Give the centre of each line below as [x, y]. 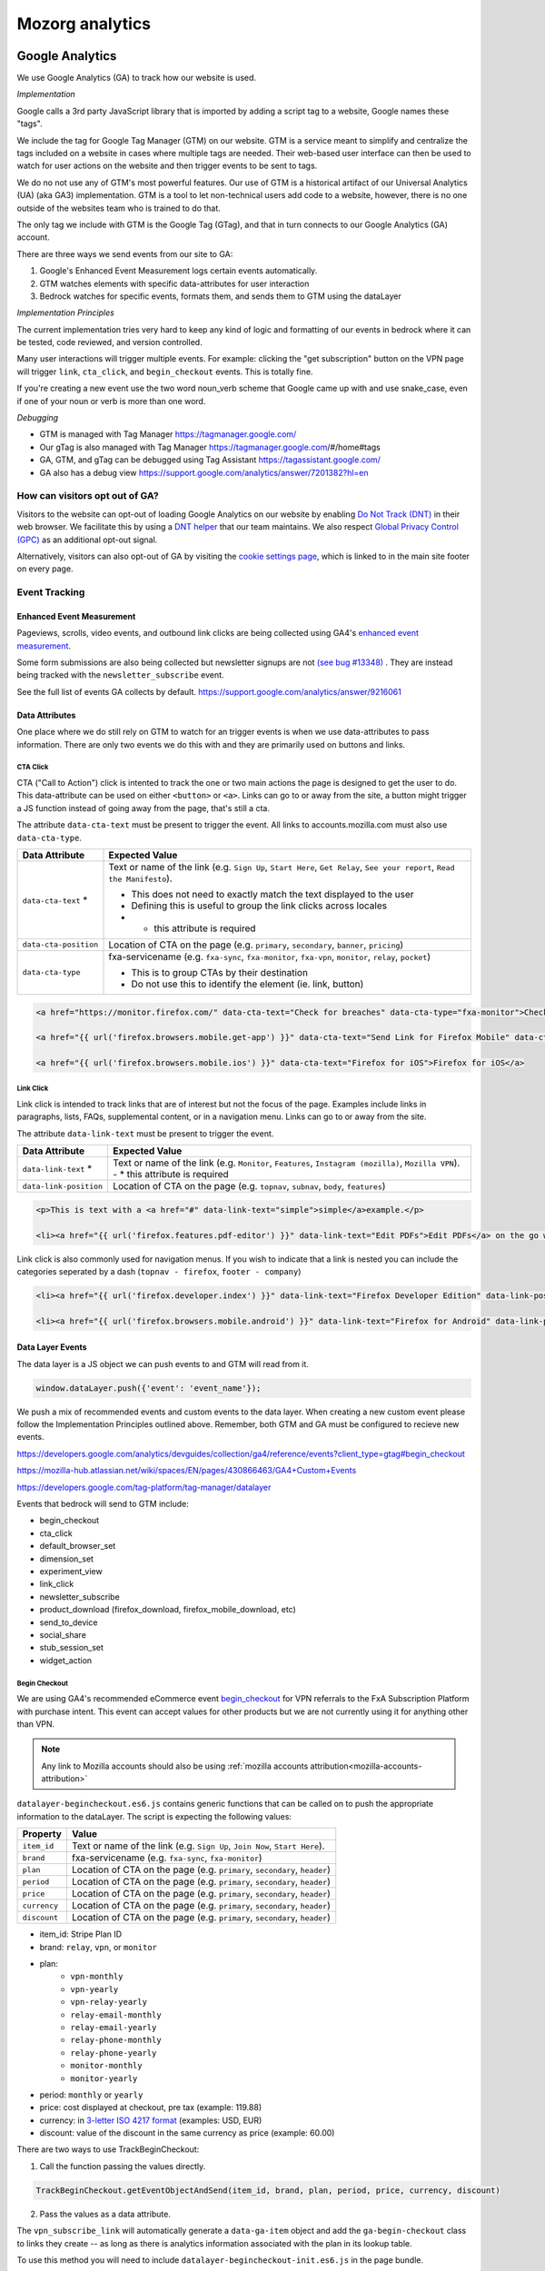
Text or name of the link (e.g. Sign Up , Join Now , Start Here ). [198, 1846]
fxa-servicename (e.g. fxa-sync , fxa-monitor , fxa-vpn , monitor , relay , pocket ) [270, 957]
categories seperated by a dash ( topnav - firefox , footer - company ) [159, 1271]
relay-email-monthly [116, 2015]
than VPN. [36, 1724]
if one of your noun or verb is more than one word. [111, 401]
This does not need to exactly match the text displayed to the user [272, 894]
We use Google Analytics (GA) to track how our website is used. [137, 78]
